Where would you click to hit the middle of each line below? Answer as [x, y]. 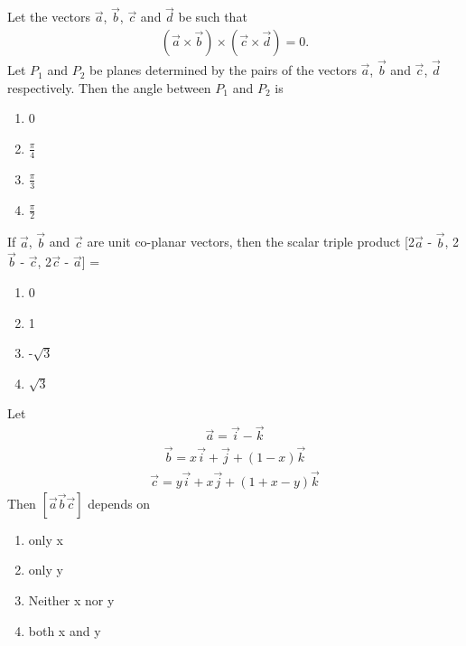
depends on [119, 503]
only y [46, 570]
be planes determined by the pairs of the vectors [223, 70]
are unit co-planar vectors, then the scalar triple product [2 [251, 242]
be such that [213, 17]
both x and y [65, 630]
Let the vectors [49, 17]
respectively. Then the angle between [109, 87]
